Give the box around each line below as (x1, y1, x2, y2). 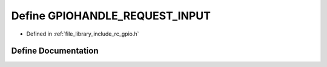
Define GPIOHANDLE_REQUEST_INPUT (11, 9, 211, 22)
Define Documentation (11, 46, 99, 56)
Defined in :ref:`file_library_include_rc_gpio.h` (26, 30, 139, 37)
